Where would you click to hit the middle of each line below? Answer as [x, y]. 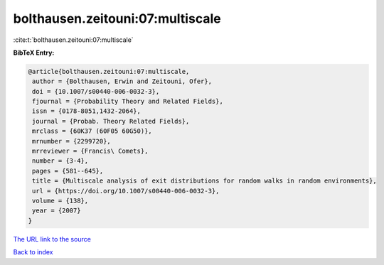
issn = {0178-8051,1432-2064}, [87, 111]
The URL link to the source [52, 239]
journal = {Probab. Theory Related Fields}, [111, 121]
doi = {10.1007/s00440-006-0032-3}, [96, 91]
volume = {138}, [60, 201]
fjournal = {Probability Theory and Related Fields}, [128, 102]
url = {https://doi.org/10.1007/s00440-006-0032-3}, [126, 191]
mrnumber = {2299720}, [72, 141]
